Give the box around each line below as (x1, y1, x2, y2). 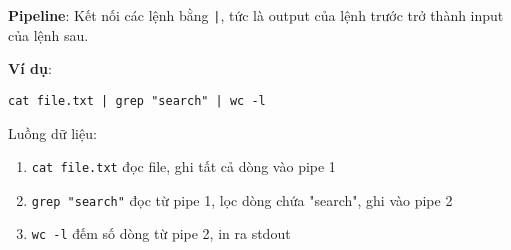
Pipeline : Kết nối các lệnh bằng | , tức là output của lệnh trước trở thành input (8, 5, 504, 25)
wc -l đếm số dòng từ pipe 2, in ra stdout (31, 223, 291, 244)
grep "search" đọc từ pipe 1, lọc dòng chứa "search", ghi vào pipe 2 (31, 189, 453, 210)
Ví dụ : (8, 58, 52, 79)
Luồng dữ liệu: (8, 122, 97, 143)
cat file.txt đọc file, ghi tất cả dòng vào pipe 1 (31, 156, 336, 177)
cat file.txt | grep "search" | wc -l (8, 93, 266, 108)
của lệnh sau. (8, 24, 89, 45)
